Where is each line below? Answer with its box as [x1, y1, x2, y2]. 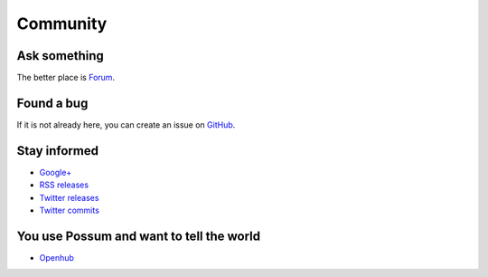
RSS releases [39, 179, 89, 190]
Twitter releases [39, 192, 99, 203]
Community [16, 14, 108, 33]
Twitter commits [39, 205, 99, 216]
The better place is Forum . [16, 72, 116, 83]
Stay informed [16, 143, 99, 158]
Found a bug [16, 95, 89, 110]
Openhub [39, 252, 74, 263]
